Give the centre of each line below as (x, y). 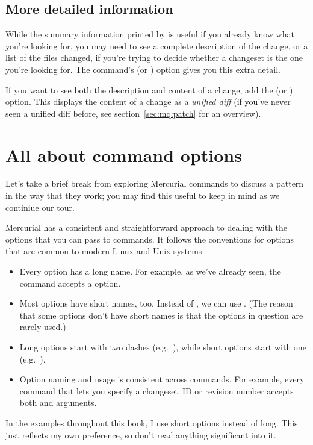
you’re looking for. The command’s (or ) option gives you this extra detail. (143, 69)
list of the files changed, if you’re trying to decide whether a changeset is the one (154, 58)
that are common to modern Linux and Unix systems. (105, 251)
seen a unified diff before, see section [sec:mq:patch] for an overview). (133, 113)
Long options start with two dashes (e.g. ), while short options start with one (163, 347)
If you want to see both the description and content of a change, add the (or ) (149, 89)
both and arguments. (58, 403)
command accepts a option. (70, 283)
